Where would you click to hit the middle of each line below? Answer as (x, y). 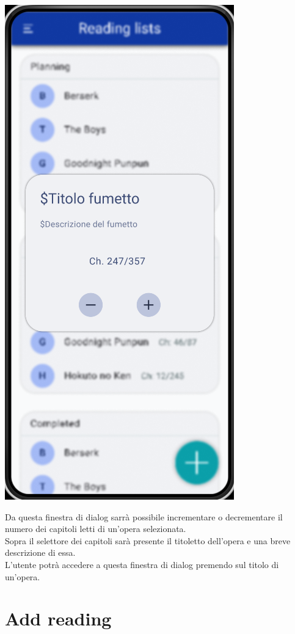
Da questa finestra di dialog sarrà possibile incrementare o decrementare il (144, 516)
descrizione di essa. (40, 552)
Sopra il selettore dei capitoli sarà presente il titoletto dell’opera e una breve (148, 540)
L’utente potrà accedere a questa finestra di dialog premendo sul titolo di (142, 564)
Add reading (58, 618)
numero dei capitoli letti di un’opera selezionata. (96, 529)
